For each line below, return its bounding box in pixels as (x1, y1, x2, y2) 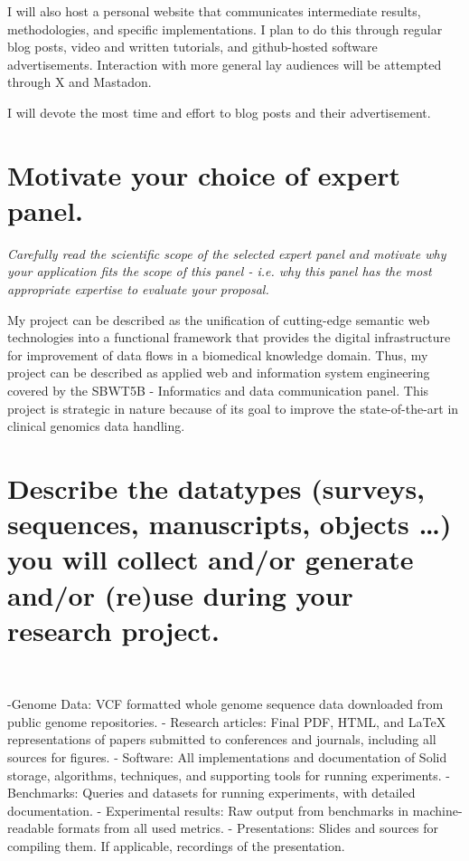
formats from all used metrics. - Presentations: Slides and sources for (58, 818, 439, 837)
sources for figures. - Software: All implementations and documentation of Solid (7, 748, 447, 767)
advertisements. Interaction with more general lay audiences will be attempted (7, 54, 442, 73)
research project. (7, 611, 220, 648)
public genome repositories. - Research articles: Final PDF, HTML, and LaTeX (7, 712, 446, 731)
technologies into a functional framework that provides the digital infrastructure (7, 328, 451, 347)
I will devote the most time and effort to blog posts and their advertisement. (7, 102, 431, 121)
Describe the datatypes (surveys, (7, 470, 426, 506)
